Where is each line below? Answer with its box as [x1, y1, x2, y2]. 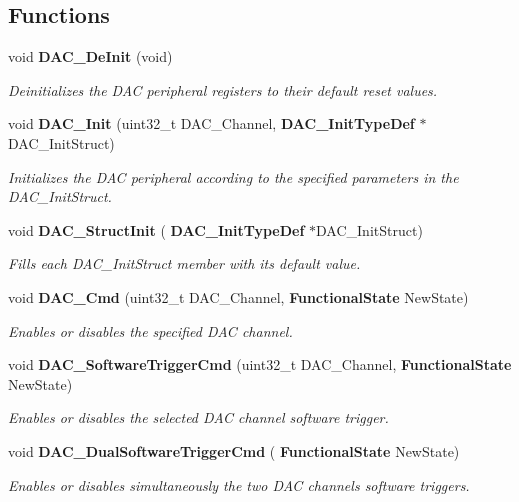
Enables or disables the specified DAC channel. [8, 320, 293, 341]
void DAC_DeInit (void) [8, 46, 173, 67]
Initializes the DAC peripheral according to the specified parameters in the [8, 166, 459, 187]
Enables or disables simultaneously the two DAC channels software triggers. [8, 474, 470, 495]
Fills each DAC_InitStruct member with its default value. [8, 253, 361, 274]
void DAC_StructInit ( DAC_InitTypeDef [8, 219, 305, 240]
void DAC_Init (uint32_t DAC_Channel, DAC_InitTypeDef [8, 113, 415, 134]
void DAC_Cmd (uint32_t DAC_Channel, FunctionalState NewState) [8, 286, 469, 307]
